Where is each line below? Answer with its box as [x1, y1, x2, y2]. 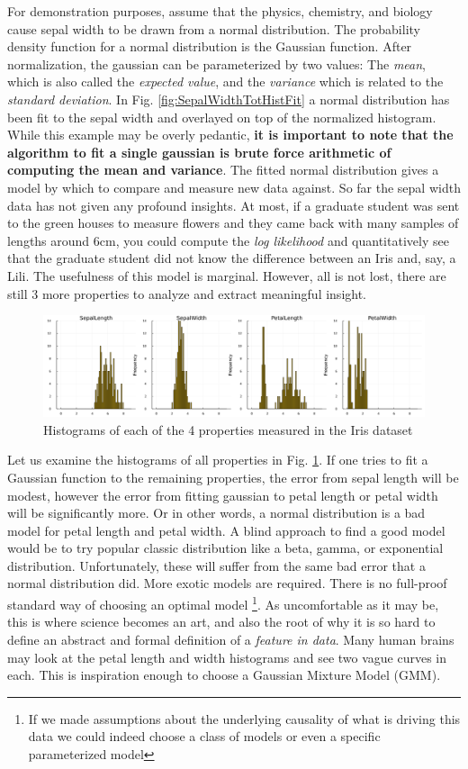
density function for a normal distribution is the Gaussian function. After [7, 37, 412, 56]
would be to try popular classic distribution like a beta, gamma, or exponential [7, 538, 444, 557]
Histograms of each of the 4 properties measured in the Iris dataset [43, 420, 413, 439]
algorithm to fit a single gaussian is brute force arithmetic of [7, 142, 391, 161]
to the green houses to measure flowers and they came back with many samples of [7, 213, 459, 232]
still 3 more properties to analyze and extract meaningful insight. [7, 284, 367, 303]
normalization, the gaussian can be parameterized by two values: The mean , [7, 54, 426, 73]
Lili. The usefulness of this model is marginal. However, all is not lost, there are [7, 266, 446, 285]
